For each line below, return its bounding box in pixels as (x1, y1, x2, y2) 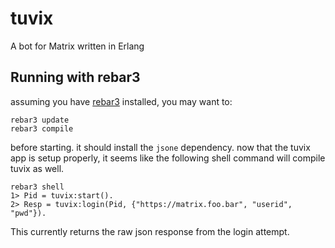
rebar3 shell (10, 182, 65, 192)
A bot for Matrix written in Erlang (10, 40, 145, 52)
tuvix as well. (10, 162, 65, 174)
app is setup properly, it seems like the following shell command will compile (10, 152, 326, 164)
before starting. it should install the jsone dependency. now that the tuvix (10, 141, 311, 153)
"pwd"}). (10, 208, 47, 218)
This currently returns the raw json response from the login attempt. (10, 225, 290, 237)
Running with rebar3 (10, 69, 141, 86)
